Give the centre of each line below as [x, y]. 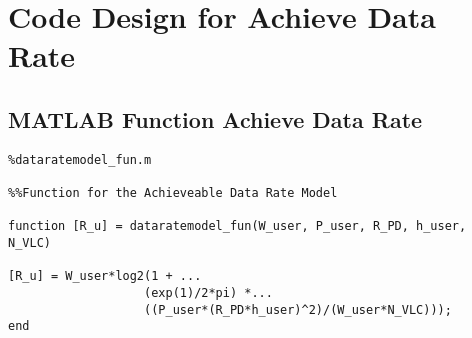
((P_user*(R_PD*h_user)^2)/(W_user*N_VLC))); [298, 309]
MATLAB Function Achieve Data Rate [215, 118]
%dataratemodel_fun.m [80, 159]
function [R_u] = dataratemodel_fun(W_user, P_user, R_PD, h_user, [237, 226]
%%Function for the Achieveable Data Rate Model [173, 193]
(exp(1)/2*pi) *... [208, 293]
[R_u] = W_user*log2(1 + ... [105, 276]
